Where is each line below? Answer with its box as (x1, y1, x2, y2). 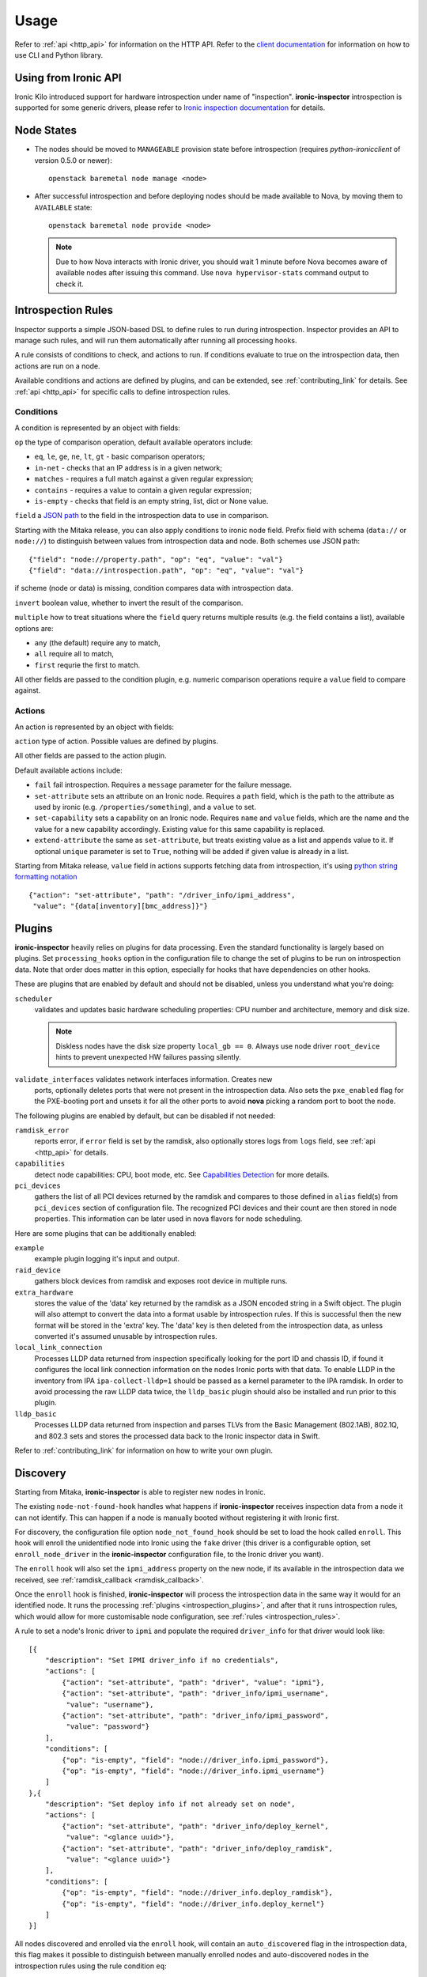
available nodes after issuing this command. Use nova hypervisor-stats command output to (55, 268, 369, 278)
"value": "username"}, (66, 1700, 154, 1709)
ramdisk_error (14, 1126, 70, 1135)
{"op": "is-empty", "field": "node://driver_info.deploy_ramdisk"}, (62, 1888, 334, 1897)
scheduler (14, 994, 53, 1004)
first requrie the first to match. (34, 660, 141, 670)
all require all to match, (34, 649, 115, 659)
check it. (55, 279, 85, 289)
